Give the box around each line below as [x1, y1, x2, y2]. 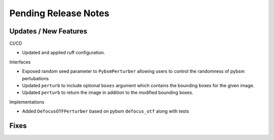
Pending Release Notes [9, 8, 110, 19]
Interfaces [9, 59, 31, 65]
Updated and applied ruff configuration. [22, 50, 105, 56]
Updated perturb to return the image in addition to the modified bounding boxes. [22, 89, 194, 96]
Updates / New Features [9, 27, 87, 36]
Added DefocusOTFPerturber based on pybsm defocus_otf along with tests [22, 108, 189, 114]
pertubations [22, 75, 49, 81]
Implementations [9, 99, 45, 105]
